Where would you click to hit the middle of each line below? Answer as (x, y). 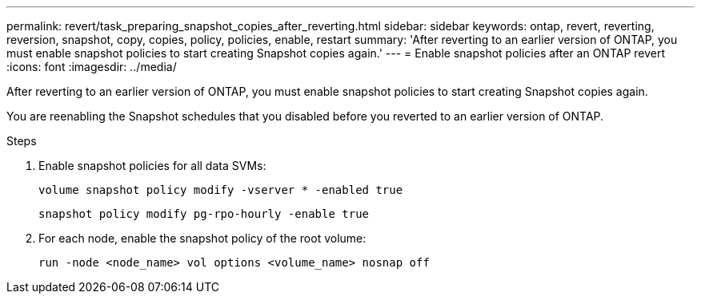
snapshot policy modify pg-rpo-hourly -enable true (204, 214)
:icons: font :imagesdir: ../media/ (92, 67)
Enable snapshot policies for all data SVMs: (152, 166)
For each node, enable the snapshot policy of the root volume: (202, 238)
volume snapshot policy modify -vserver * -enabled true (221, 190)
